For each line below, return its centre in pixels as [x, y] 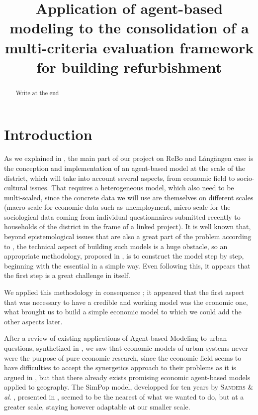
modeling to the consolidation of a [129, 28]
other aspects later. [33, 321]
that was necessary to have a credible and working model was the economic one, [126, 302]
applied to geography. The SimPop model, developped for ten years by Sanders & [129, 387]
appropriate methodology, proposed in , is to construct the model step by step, [124, 256]
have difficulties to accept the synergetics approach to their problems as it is [120, 367]
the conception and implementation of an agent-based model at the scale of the [125, 168]
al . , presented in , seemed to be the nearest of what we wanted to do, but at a [124, 396]
